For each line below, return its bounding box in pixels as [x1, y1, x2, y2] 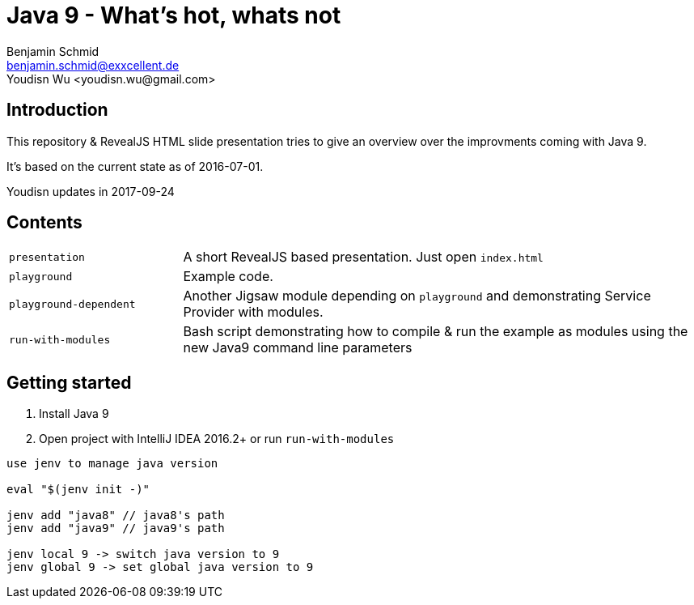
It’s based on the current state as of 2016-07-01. [6, 159, 264, 173]
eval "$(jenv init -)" [6, 483, 150, 496]
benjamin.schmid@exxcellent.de [6, 58, 180, 72]
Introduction [6, 100, 108, 121]
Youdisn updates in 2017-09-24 [6, 184, 175, 198]
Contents [6, 212, 83, 233]
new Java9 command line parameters [183, 339, 413, 356]
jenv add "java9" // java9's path [6, 522, 225, 535]
